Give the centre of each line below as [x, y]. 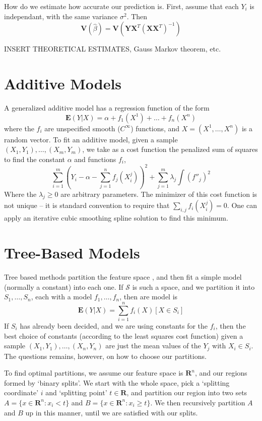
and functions [95, 159]
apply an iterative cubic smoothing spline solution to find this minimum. [116, 218]
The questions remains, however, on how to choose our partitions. [105, 356]
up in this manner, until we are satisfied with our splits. [112, 412]
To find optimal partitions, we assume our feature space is [94, 373]
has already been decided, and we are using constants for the [114, 325]
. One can [242, 205]
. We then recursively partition [198, 402]
